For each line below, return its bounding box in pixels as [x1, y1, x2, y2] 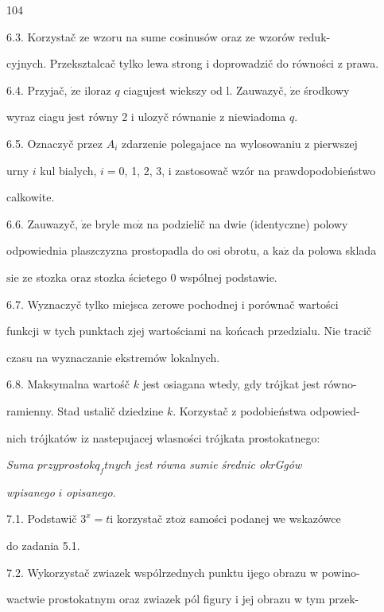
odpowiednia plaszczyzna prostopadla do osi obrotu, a [6, 242, 270, 259]
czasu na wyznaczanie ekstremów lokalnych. [6, 349, 220, 365]
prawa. [346, 55, 379, 72]
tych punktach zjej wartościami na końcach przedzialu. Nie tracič [54, 322, 372, 339]
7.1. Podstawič [6, 510, 77, 527]
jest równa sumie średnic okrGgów [135, 456, 302, 473]
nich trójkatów [6, 429, 78, 446]
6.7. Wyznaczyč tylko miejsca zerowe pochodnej [6, 295, 238, 312]
